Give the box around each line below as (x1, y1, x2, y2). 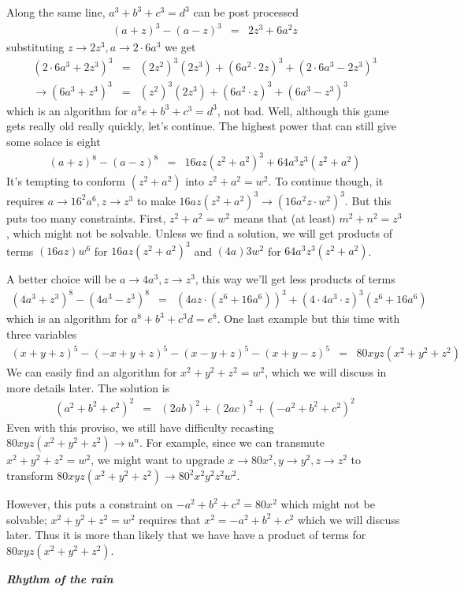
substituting (6, 39, 65, 55)
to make (136, 192, 176, 208)
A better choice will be (6, 271, 117, 287)
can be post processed (193, 4, 299, 20)
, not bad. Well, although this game (217, 102, 389, 118)
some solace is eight (6, 133, 101, 149)
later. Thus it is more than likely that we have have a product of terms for (6, 526, 366, 543)
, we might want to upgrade (91, 451, 225, 468)
